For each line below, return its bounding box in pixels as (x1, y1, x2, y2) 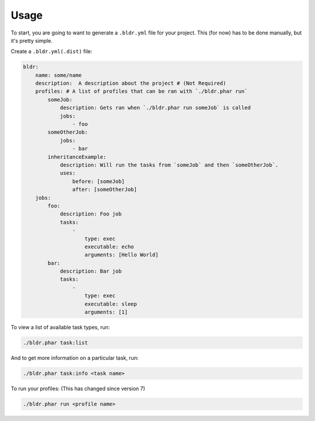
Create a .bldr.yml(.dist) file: (10, 48, 93, 55)
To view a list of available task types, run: (10, 324, 110, 331)
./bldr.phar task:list (23, 339, 88, 346)
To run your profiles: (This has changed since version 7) (10, 385, 145, 392)
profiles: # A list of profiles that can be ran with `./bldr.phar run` (35, 88, 248, 95)
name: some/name (35, 72, 82, 78)
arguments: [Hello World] (85, 252, 159, 258)
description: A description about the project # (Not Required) (35, 80, 226, 87)
